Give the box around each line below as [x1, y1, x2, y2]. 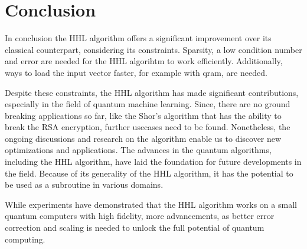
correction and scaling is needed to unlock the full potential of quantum [5, 221, 264, 234]
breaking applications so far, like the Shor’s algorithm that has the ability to [5, 109, 282, 121]
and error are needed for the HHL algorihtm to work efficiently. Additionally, [5, 55, 283, 67]
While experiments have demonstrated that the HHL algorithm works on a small [5, 198, 297, 210]
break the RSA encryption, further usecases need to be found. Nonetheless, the [5, 121, 290, 133]
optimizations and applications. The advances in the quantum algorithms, [5, 144, 272, 156]
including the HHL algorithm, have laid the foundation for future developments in [5, 155, 302, 168]
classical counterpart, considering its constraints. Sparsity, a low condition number [5, 43, 302, 55]
